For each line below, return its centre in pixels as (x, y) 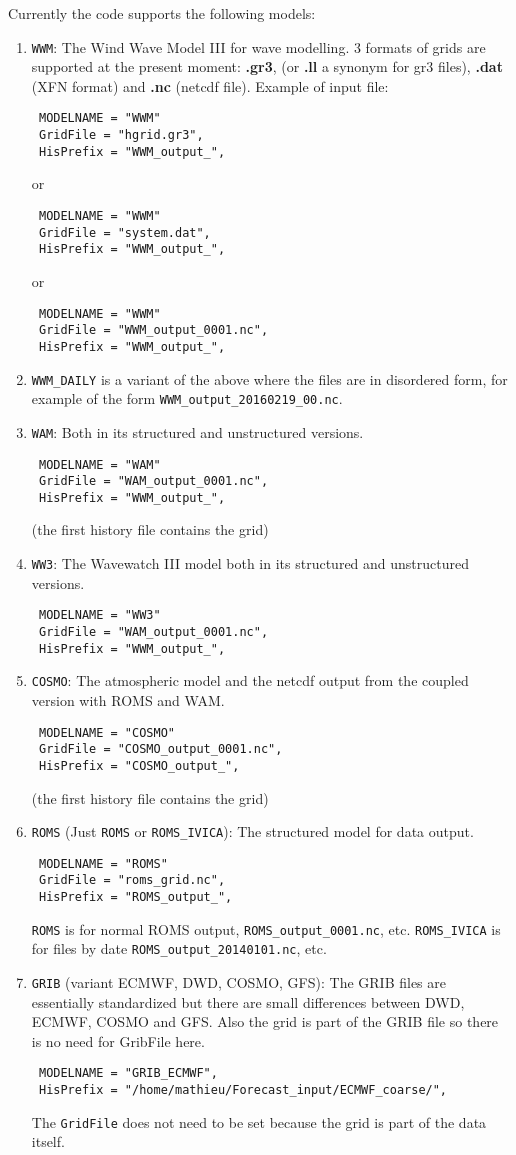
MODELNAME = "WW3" (99, 615)
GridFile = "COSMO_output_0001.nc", (160, 749)
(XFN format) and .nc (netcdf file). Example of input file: (210, 85)
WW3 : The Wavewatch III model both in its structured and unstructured (250, 563)
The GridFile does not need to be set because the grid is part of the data (259, 1121)
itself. (48, 1141)
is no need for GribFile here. (118, 1040)
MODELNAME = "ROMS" (103, 863)
